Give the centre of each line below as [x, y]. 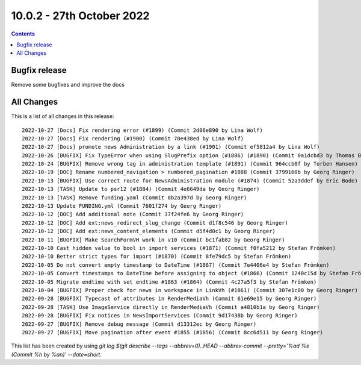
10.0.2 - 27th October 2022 [80, 16]
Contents [23, 34]
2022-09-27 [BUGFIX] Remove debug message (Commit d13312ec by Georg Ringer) [139, 324]
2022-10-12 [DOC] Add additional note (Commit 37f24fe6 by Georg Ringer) [133, 214]
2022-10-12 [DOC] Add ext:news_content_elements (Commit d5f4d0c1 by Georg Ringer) [149, 231]
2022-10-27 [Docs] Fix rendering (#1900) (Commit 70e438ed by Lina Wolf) [133, 138]
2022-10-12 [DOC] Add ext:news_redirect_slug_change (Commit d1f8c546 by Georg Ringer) [155, 223]
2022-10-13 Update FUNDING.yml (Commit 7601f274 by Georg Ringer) [122, 206]
